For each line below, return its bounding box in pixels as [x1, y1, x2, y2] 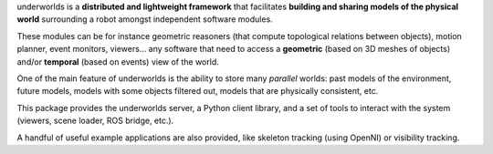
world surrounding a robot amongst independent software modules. [16, 14, 273, 25]
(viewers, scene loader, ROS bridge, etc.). [16, 115, 174, 127]
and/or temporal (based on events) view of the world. [16, 56, 219, 67]
